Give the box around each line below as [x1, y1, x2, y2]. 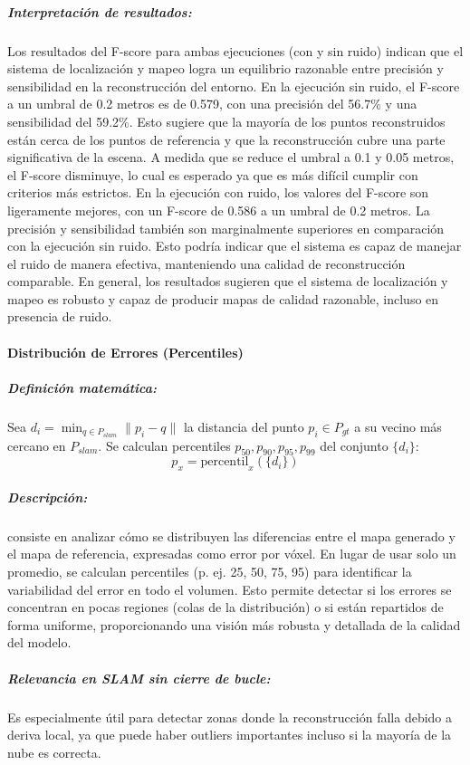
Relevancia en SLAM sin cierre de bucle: [7, 668, 271, 687]
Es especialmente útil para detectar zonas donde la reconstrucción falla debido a [7, 707, 453, 726]
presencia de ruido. [7, 307, 112, 326]
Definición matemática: [7, 378, 157, 397]
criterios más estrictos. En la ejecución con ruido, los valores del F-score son [7, 183, 429, 202]
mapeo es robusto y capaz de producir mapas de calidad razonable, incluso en [7, 289, 439, 308]
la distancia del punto [183, 416, 304, 435]
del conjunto [320, 435, 388, 454]
